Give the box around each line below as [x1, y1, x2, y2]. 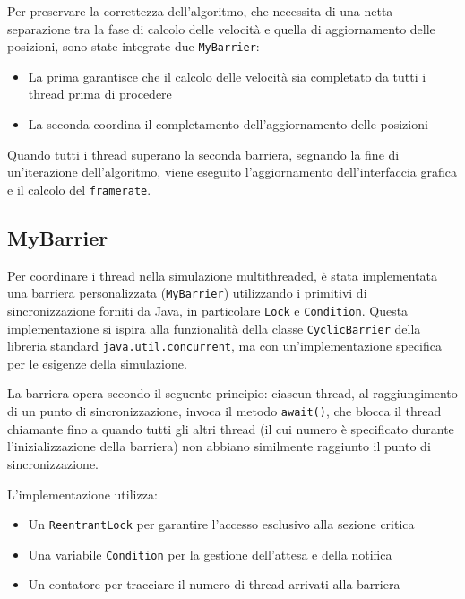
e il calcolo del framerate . [7, 179, 151, 198]
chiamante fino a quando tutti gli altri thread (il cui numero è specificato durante [7, 419, 454, 438]
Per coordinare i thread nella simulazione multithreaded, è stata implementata [7, 265, 438, 284]
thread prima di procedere [28, 84, 172, 103]
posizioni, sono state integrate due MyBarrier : [7, 37, 260, 56]
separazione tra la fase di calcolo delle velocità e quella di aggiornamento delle [7, 19, 435, 38]
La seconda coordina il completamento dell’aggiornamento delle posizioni [28, 115, 428, 134]
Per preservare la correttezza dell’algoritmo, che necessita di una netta [7, 2, 393, 20]
